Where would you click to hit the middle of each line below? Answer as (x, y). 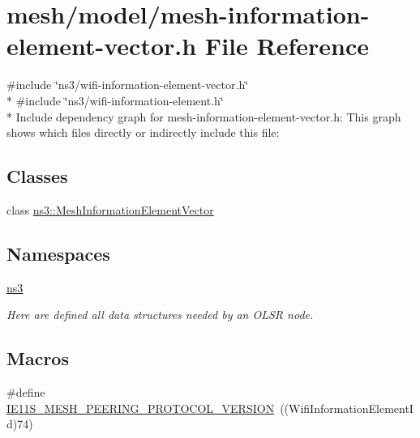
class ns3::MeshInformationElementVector (110, 209)
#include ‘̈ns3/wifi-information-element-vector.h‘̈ (128, 85)
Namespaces (58, 253)
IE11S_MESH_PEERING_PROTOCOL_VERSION (141, 408)
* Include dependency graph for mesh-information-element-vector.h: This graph (204, 116)
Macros (38, 358)
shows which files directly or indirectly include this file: (143, 132)
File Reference (287, 46)
